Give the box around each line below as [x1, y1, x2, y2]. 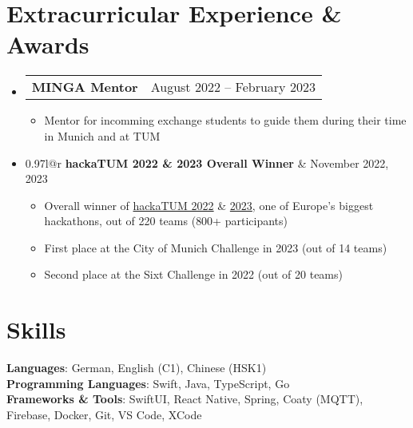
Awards [6, 28, 89, 61]
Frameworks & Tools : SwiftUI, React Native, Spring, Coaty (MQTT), [6, 390, 363, 407]
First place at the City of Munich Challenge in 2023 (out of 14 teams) [44, 239, 387, 256]
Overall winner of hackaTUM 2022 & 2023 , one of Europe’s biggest [44, 196, 374, 213]
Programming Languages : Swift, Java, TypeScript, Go [6, 374, 290, 391]
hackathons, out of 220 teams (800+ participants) [44, 212, 288, 229]
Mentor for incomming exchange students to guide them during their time [44, 112, 407, 129]
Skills [6, 313, 66, 346]
